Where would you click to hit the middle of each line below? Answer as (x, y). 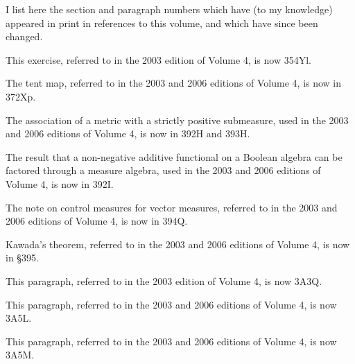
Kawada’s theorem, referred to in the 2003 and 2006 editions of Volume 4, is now (178, 244)
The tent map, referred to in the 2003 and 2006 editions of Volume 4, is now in (174, 83)
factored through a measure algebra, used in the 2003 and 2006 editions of (163, 170)
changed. (24, 36)
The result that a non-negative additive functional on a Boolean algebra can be (174, 156)
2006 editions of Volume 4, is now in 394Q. (97, 221)
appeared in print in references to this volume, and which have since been (162, 23)
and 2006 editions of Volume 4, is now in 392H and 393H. (128, 133)
